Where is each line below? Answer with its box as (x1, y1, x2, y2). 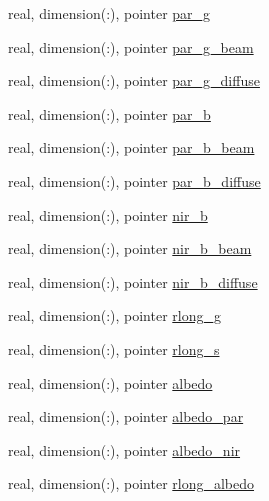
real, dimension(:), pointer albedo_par (8, 406, 244, 427)
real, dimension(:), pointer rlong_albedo (8, 473, 255, 494)
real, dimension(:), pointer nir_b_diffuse (8, 271, 258, 292)
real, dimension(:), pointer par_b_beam (8, 137, 255, 158)
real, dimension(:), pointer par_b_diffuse (8, 170, 261, 191)
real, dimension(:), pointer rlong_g (8, 305, 221, 326)
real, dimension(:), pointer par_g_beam (8, 36, 254, 57)
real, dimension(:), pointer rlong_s (8, 338, 220, 359)
